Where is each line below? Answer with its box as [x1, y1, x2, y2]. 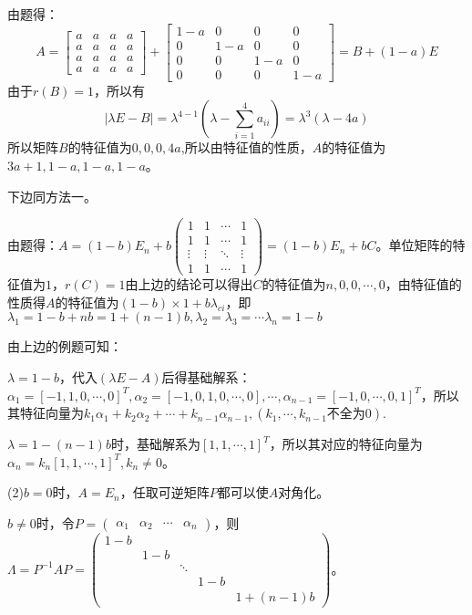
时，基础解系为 [110, 434, 200, 453]
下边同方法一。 [7, 186, 97, 205]
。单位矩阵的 [375, 235, 453, 255]
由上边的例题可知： [7, 337, 122, 356]
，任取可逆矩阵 [119, 483, 210, 502]
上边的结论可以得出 [138, 275, 253, 294]
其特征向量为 [7, 403, 84, 422]
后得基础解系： [161, 368, 251, 387]
